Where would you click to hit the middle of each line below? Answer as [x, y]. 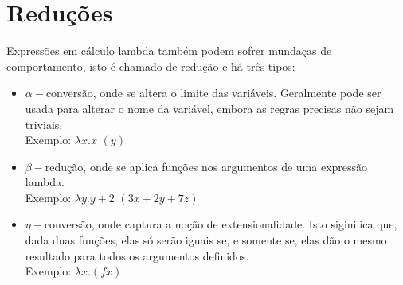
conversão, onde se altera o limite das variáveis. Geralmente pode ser [213, 93]
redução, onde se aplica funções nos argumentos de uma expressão [206, 166]
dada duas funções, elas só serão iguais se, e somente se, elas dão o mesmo [206, 240]
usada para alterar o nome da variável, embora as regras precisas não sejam [209, 108]
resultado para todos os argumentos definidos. [137, 255]
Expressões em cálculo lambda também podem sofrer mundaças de [169, 51]
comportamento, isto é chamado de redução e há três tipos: [151, 66]
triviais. [44, 124]
